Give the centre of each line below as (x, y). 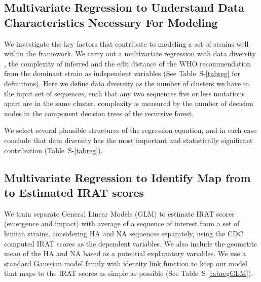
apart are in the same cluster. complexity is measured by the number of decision (129, 103)
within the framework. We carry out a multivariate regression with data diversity (130, 54)
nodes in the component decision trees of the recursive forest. (99, 113)
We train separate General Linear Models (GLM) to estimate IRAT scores (119, 213)
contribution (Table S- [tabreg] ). (53, 150)
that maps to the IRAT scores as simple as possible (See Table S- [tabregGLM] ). (129, 273)
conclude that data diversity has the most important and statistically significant (128, 140)
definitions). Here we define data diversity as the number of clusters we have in (127, 83)
